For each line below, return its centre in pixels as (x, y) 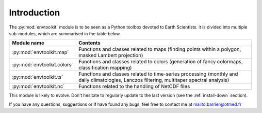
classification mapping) (105, 68)
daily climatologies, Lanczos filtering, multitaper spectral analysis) (154, 80)
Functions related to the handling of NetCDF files (134, 86)
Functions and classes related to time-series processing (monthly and (158, 74)
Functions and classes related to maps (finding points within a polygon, (160, 49)
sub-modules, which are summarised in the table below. (65, 33)
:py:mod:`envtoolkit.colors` (42, 65)
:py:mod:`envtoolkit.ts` (37, 77)
